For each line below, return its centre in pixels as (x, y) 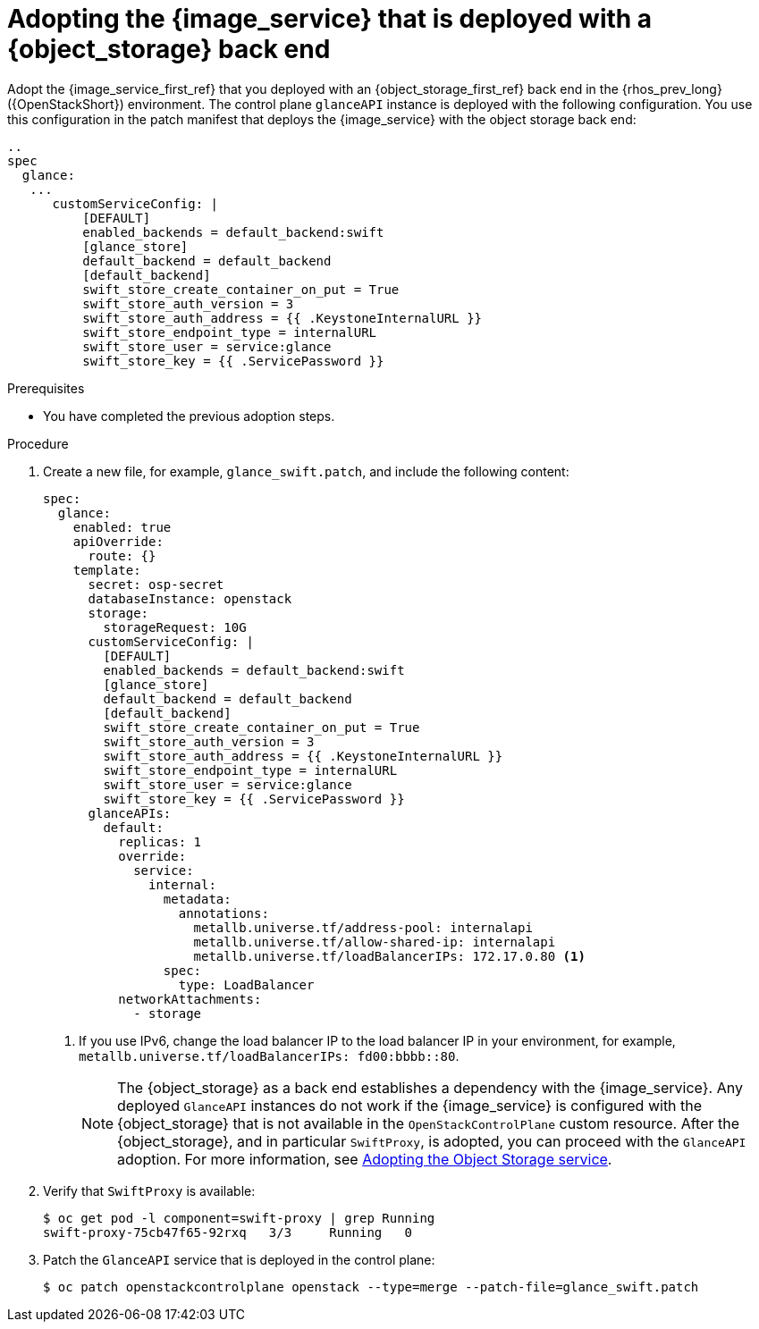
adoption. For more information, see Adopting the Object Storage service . (365, 1159)
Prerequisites (46, 388)
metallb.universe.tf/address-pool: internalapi (363, 927)
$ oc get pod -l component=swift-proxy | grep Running (239, 1218)
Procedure (38, 443)
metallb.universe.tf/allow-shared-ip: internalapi (375, 942)
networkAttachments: (190, 999)
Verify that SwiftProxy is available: (149, 1190)
